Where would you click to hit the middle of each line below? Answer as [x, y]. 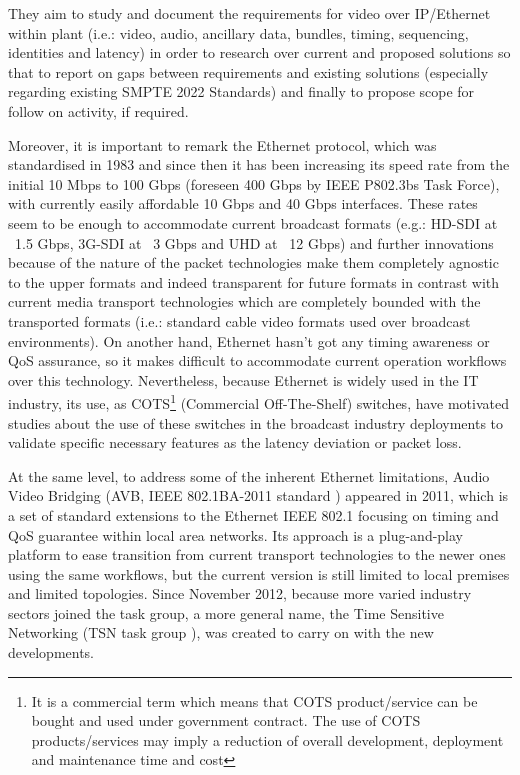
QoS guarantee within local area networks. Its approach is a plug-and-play [236, 534]
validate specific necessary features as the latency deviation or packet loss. [235, 442]
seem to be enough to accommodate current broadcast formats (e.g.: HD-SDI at [253, 222]
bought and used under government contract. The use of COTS [226, 720]
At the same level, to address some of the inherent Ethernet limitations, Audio [249, 475]
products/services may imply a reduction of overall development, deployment [267, 739]
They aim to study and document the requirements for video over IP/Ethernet [249, 13]
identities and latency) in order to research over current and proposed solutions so [259, 52]
